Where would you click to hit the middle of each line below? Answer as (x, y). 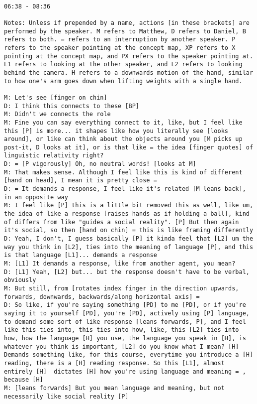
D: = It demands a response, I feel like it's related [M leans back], (125, 189)
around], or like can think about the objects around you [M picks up (123, 139)
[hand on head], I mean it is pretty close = (81, 181)
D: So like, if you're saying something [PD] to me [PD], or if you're (125, 305)
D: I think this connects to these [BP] (72, 106)
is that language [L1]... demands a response (81, 255)
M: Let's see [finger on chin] (56, 97)
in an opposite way (36, 197)
